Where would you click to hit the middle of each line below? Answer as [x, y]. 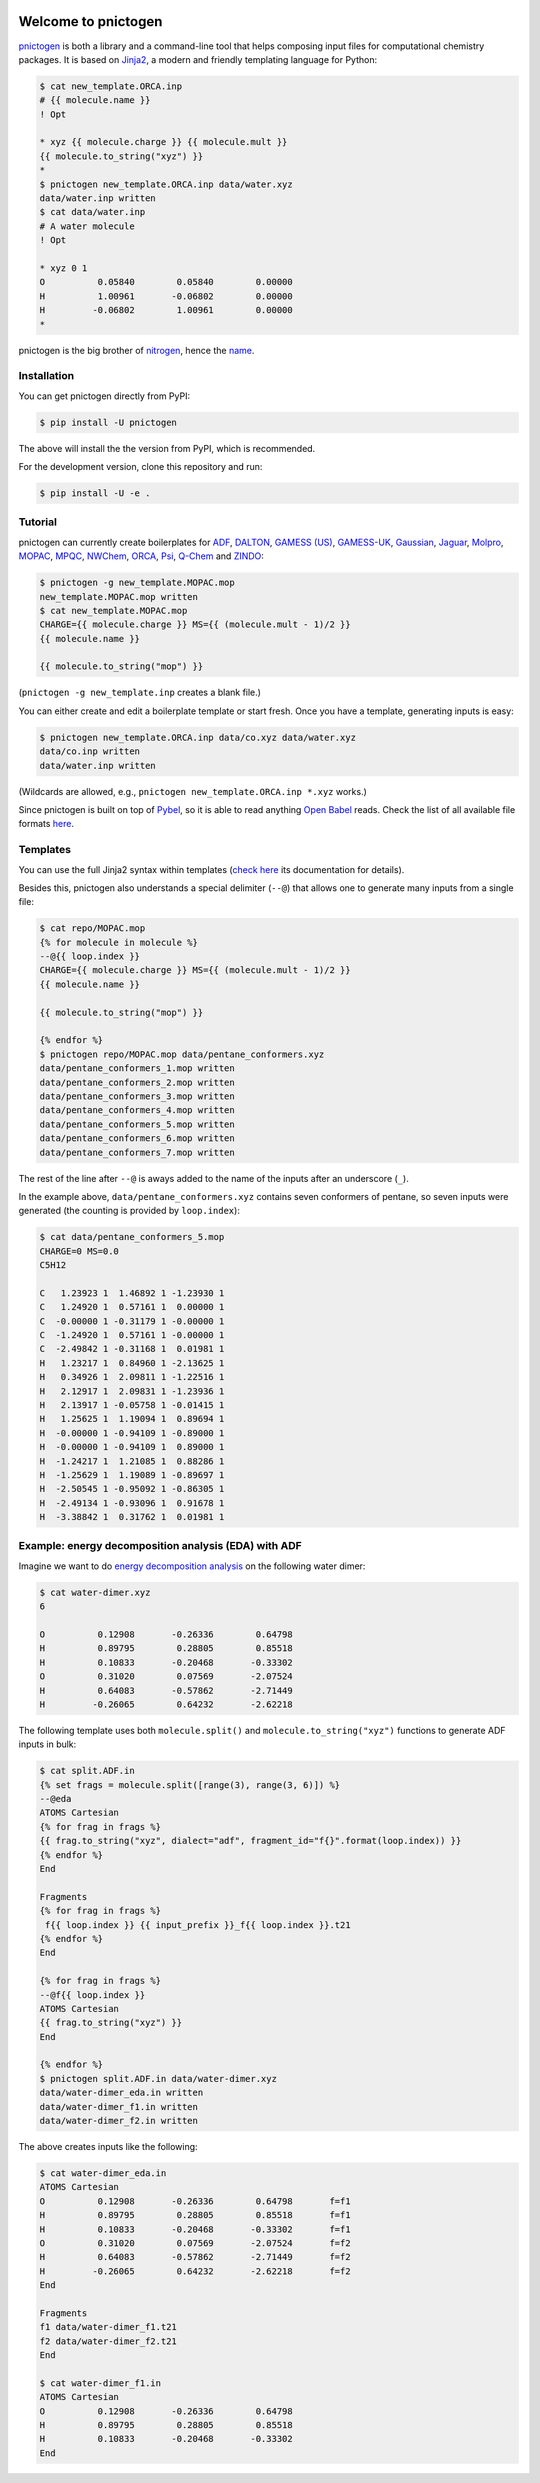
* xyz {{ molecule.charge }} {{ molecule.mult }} [163, 142]
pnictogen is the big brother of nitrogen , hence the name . [136, 350]
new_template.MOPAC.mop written [119, 596]
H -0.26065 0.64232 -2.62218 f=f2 [195, 2271]
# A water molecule [87, 226]
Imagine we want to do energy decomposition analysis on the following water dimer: [192, 1566]
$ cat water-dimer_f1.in [100, 2383]
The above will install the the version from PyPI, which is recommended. [167, 448]
